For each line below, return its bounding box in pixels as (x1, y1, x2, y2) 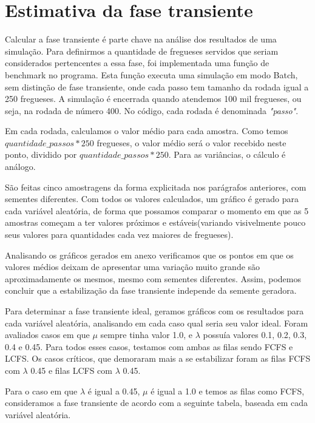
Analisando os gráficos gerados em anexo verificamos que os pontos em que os (5, 248, 294, 261)
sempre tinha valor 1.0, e (100, 328, 193, 341)
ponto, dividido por (5, 148, 77, 161)
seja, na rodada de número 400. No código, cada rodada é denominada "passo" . (5, 104, 299, 117)
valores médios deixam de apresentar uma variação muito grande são (5, 260, 260, 273)
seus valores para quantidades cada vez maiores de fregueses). (5, 228, 234, 241)
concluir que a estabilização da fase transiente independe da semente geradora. (5, 284, 297, 297)
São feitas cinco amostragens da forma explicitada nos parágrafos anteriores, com (5, 180, 307, 193)
